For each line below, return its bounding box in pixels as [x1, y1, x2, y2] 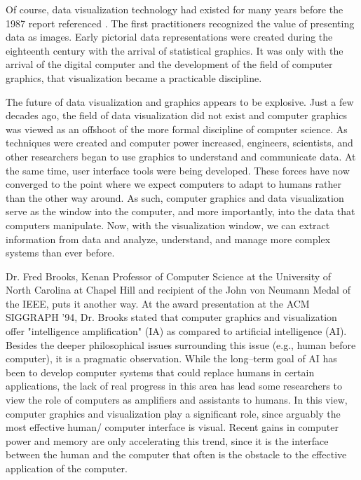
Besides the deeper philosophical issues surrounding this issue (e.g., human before [6, 337, 356, 352]
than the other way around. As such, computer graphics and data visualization [6, 190, 344, 205]
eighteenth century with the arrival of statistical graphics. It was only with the [6, 43, 343, 57]
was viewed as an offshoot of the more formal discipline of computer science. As [6, 121, 348, 136]
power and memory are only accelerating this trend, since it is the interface [6, 433, 329, 448]
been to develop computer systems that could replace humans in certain [6, 364, 315, 379]
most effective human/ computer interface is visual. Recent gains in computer [6, 420, 339, 434]
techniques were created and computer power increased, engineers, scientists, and [6, 135, 353, 150]
